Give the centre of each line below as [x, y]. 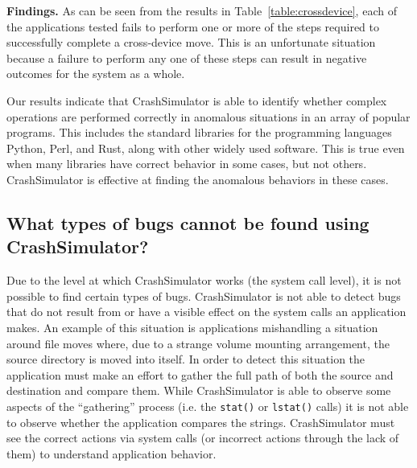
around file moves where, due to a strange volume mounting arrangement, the [198, 343]
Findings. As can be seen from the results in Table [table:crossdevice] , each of [202, 10]
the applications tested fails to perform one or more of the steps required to [193, 26]
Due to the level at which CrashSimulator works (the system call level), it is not [204, 280]
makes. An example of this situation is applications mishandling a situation [192, 327]
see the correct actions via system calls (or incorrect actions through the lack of [203, 438]
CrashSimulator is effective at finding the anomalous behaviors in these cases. [198, 179]
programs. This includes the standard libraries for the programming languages [199, 132]
